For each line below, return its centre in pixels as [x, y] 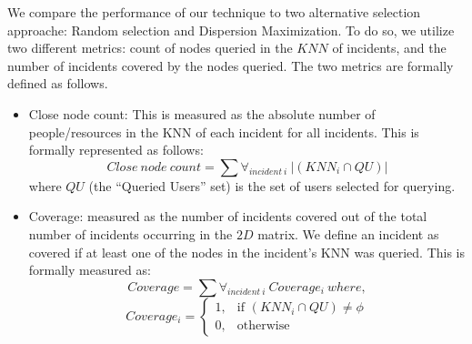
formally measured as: [90, 270]
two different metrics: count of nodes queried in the [150, 48]
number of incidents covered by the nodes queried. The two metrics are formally [231, 65]
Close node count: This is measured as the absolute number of [202, 113]
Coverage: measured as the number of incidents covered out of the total [228, 216]
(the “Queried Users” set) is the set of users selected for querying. [272, 185]
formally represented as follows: [116, 150]
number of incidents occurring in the [131, 233]
